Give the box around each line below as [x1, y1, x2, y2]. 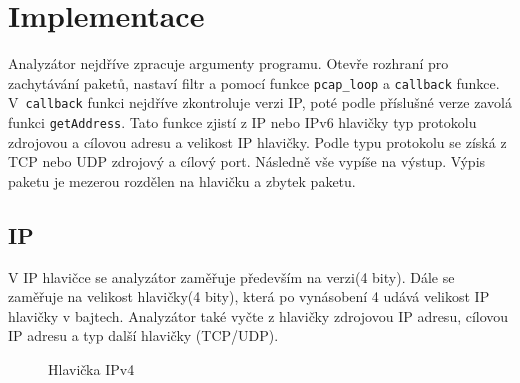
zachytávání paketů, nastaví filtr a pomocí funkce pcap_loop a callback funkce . [8, 72, 500, 93]
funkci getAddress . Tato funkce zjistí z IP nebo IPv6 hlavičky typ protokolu [8, 112, 477, 133]
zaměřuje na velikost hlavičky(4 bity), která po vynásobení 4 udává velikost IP [8, 286, 490, 307]
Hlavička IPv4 [48, 359, 135, 380]
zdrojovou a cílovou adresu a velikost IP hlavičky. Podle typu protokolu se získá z [8, 131, 507, 152]
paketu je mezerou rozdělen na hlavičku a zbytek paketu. [8, 170, 356, 191]
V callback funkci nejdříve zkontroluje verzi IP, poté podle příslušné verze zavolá [8, 92, 512, 113]
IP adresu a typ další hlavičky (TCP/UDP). [8, 325, 279, 346]
